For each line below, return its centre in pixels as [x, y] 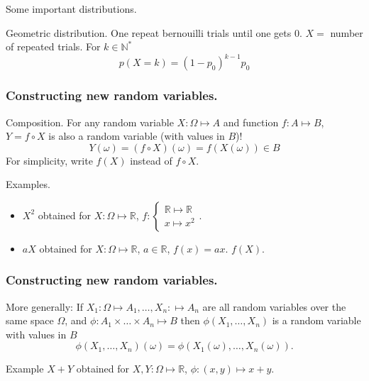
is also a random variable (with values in [137, 136]
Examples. [28, 184]
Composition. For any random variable [90, 122]
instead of [151, 160]
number [347, 32]
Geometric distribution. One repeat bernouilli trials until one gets [149, 32]
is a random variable [316, 320]
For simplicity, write [49, 160]
